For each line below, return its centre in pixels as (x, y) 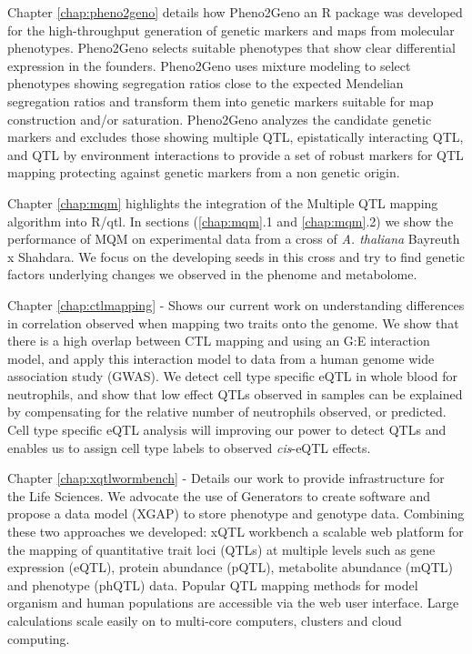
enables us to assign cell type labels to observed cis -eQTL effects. (189, 447)
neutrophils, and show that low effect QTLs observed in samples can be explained (235, 393)
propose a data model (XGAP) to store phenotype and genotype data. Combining (236, 513)
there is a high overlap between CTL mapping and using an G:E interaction (219, 341)
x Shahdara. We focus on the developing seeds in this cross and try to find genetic (236, 256)
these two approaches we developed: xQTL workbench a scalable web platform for (236, 532)
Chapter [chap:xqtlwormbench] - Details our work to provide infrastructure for (226, 478)
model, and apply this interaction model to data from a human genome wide (221, 358)
